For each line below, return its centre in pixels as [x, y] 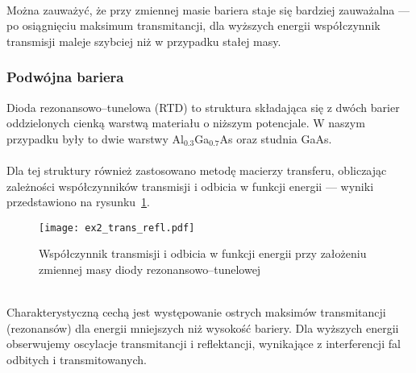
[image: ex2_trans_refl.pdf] [117, 228]
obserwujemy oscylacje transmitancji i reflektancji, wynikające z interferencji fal [204, 344]
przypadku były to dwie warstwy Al [95, 138]
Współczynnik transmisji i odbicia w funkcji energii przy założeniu [203, 253]
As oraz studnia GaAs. [276, 138]
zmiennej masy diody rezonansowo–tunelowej [150, 269]
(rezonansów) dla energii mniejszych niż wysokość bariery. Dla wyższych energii [203, 327]
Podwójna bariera [65, 77]
